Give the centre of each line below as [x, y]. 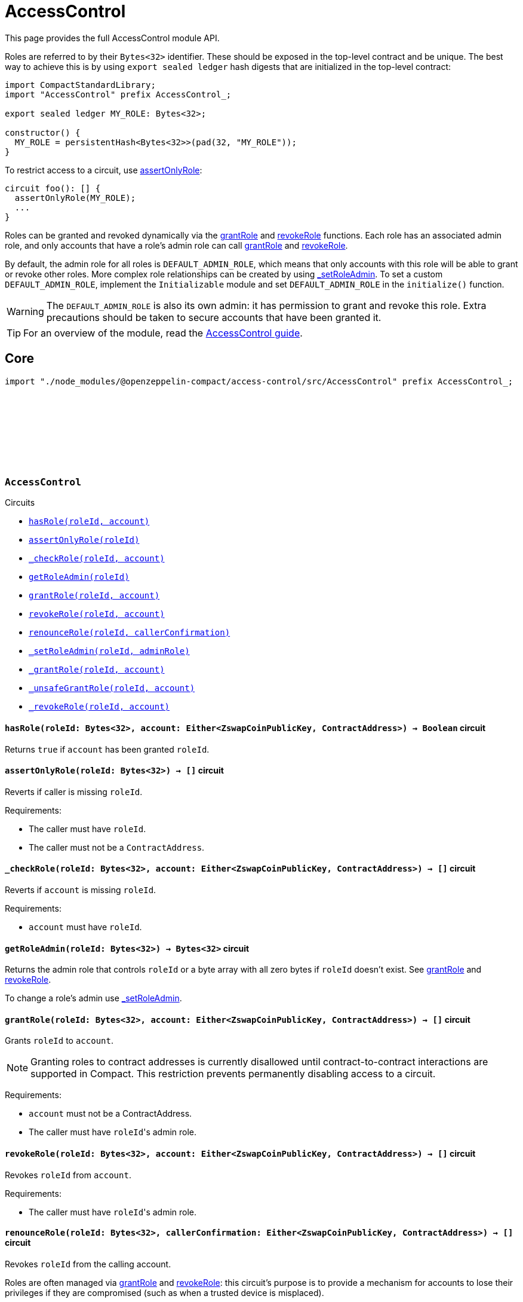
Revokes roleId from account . [68, 1175]
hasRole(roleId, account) [89, 522]
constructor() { [43, 132]
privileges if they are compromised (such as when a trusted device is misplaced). [164, 1292]
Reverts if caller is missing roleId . [74, 791]
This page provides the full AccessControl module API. [112, 38]
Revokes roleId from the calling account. [88, 1264]
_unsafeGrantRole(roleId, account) [112, 688]
